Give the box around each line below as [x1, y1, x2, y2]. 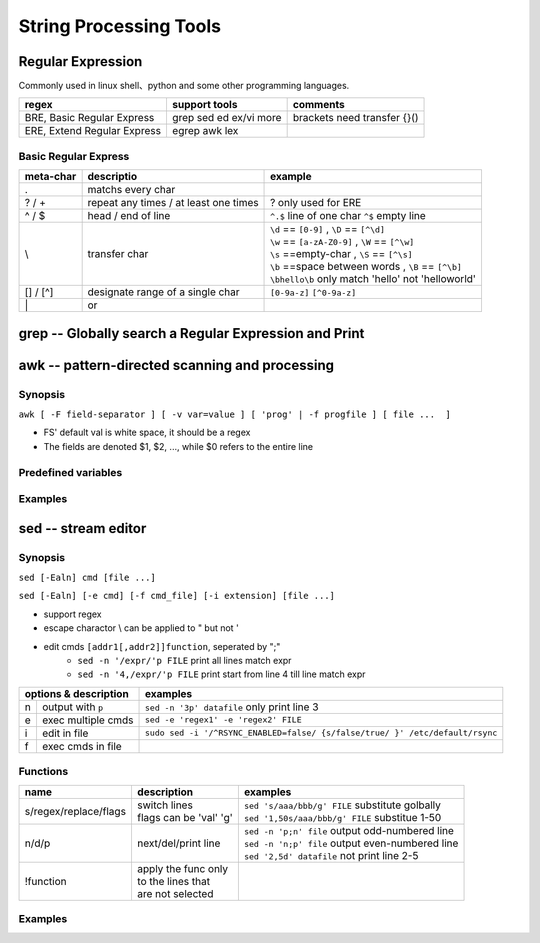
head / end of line [87, 209, 171, 223]
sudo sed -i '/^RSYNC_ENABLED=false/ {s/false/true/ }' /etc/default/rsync [145, 728, 498, 739]
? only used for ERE [270, 196, 362, 210]
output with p [41, 700, 104, 714]
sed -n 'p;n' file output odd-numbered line [243, 823, 455, 837]
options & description [24, 686, 129, 700]
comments [292, 98, 345, 112]
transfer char [87, 247, 149, 261]
